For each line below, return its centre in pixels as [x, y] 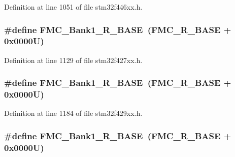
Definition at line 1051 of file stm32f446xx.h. [73, 7]
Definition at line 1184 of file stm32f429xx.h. [73, 113]
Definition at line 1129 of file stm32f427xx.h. [73, 60]
